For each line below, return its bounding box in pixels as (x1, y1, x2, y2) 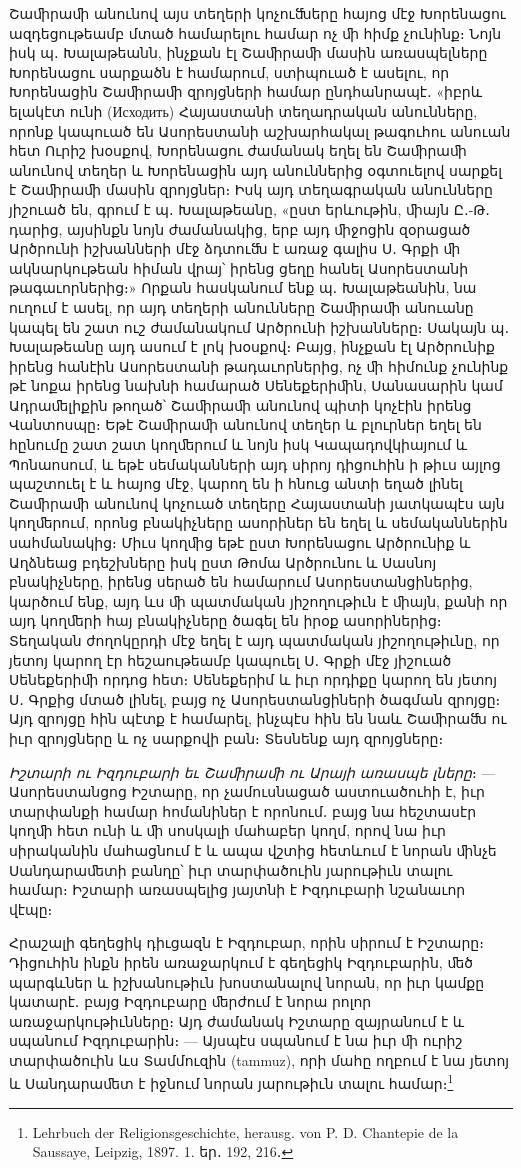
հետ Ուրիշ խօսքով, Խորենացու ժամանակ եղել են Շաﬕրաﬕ (9, 140, 467, 161)
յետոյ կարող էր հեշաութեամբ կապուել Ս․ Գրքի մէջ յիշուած (9, 649, 452, 670)
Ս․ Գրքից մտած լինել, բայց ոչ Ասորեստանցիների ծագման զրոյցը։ (9, 688, 501, 709)
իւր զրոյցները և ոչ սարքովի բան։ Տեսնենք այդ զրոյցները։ (9, 727, 444, 748)
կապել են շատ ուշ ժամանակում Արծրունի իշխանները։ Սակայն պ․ (9, 316, 510, 337)
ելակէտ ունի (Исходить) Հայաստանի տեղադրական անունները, (9, 100, 478, 121)
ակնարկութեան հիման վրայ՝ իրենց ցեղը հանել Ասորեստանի (9, 257, 469, 278)
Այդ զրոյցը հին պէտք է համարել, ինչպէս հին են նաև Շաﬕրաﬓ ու (9, 708, 507, 729)
